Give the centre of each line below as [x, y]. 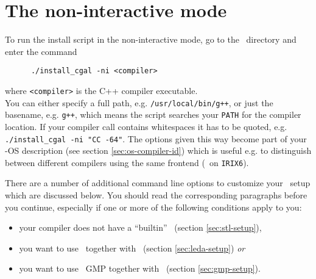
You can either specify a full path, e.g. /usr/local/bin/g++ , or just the [139, 102]
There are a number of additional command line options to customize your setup [158, 183]
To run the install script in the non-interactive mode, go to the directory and [151, 39]
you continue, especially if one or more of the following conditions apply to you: [153, 207]
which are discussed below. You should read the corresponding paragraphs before [156, 195]
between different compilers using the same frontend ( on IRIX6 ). [127, 162]
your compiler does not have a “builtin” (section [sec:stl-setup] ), [140, 227]
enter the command [41, 51]
